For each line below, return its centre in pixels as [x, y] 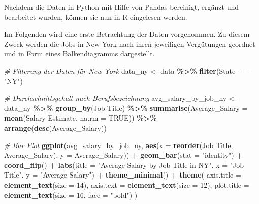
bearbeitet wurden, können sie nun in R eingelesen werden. [96, 17]
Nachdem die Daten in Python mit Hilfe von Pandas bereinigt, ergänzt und [121, 7]
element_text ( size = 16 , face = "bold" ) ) [71, 195]
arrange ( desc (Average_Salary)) [55, 127]
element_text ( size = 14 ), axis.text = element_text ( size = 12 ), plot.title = [127, 184]
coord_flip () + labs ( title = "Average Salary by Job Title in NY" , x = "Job [124, 165]
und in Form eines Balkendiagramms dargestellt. [79, 54]
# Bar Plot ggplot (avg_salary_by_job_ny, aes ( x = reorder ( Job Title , [119, 145]
